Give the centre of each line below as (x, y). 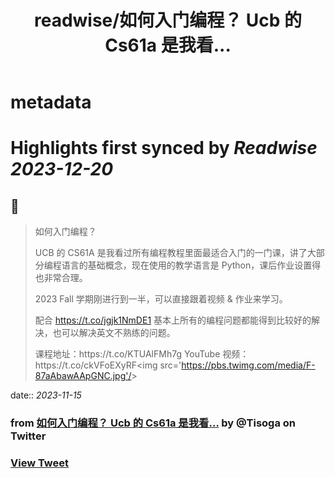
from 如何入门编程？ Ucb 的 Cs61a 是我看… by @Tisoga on (153, 423)
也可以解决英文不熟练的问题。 (114, 333)
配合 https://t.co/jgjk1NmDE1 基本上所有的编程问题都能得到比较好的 (173, 320)
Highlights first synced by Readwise (164, 148)
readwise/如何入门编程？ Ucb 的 (168, 20)
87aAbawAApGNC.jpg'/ (83, 376)
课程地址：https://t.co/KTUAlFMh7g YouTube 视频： (142, 354)
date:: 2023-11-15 (46, 395)
